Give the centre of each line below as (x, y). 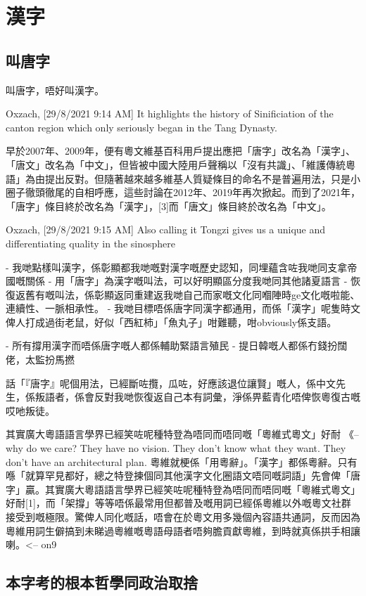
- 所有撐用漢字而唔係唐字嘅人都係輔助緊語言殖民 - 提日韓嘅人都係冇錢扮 (172, 345)
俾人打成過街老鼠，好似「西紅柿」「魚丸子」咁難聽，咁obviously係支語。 (171, 322)
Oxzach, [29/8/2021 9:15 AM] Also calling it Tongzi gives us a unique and (166, 229)
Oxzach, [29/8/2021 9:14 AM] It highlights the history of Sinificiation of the (170, 114)
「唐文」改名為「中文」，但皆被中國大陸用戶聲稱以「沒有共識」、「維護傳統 (176, 164)
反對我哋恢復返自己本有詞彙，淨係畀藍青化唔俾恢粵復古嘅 (227, 397)
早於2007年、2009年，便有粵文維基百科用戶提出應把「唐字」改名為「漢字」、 (181, 151)
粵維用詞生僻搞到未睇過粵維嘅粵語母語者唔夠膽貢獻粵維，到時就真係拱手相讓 (183, 530)
